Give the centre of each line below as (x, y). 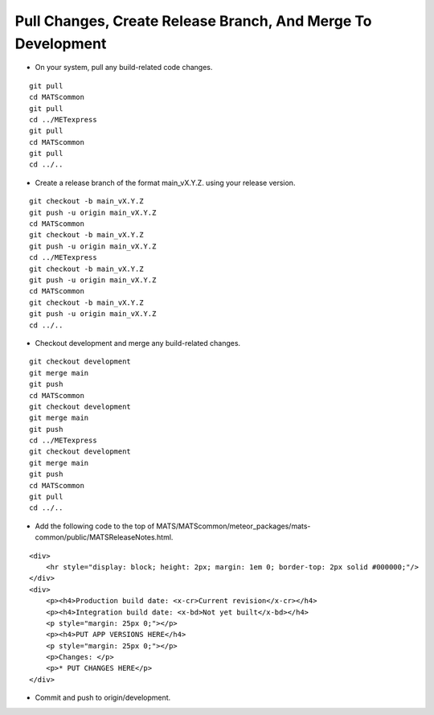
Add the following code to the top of (95, 526)
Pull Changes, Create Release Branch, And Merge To (193, 21)
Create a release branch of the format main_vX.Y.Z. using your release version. (165, 183)
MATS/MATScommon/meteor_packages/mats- (233, 526)
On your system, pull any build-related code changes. (124, 68)
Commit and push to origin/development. (103, 698)
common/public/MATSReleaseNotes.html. (104, 537)
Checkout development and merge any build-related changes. (138, 343)
